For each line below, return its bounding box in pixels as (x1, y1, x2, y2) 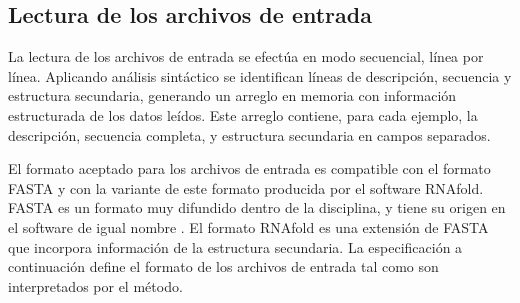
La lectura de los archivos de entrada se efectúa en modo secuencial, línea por (8, 46, 484, 67)
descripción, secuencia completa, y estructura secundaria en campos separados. (8, 124, 491, 145)
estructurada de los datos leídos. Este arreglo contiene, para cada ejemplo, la (8, 104, 478, 125)
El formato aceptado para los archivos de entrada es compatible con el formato (8, 158, 491, 179)
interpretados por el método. (8, 275, 183, 296)
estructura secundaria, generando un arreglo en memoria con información (8, 85, 457, 106)
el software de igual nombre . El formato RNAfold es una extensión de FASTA (8, 216, 489, 237)
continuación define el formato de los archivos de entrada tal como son (8, 256, 439, 277)
